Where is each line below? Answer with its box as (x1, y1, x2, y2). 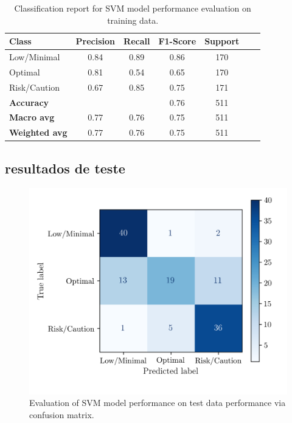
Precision (75, 35, 116, 47)
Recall (123, 35, 150, 47)
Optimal (9, 65, 40, 78)
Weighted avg (9, 126, 68, 139)
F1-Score (158, 35, 196, 47)
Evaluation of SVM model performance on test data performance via (29, 396, 286, 409)
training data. (107, 13, 159, 26)
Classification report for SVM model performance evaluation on (14, 2, 251, 14)
